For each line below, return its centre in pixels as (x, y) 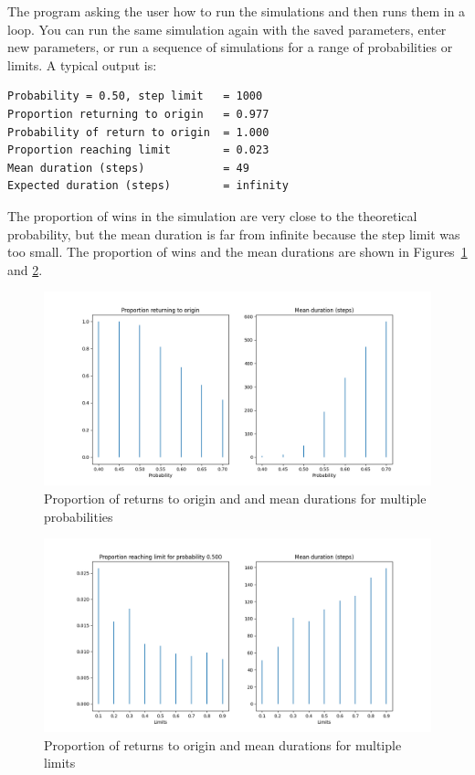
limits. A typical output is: (82, 64)
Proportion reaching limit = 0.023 (138, 150)
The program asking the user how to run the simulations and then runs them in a (237, 11)
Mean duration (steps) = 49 (128, 168)
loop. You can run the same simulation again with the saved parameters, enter (227, 29)
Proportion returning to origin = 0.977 (138, 114)
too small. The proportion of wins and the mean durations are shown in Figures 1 (237, 252)
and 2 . (25, 269)
